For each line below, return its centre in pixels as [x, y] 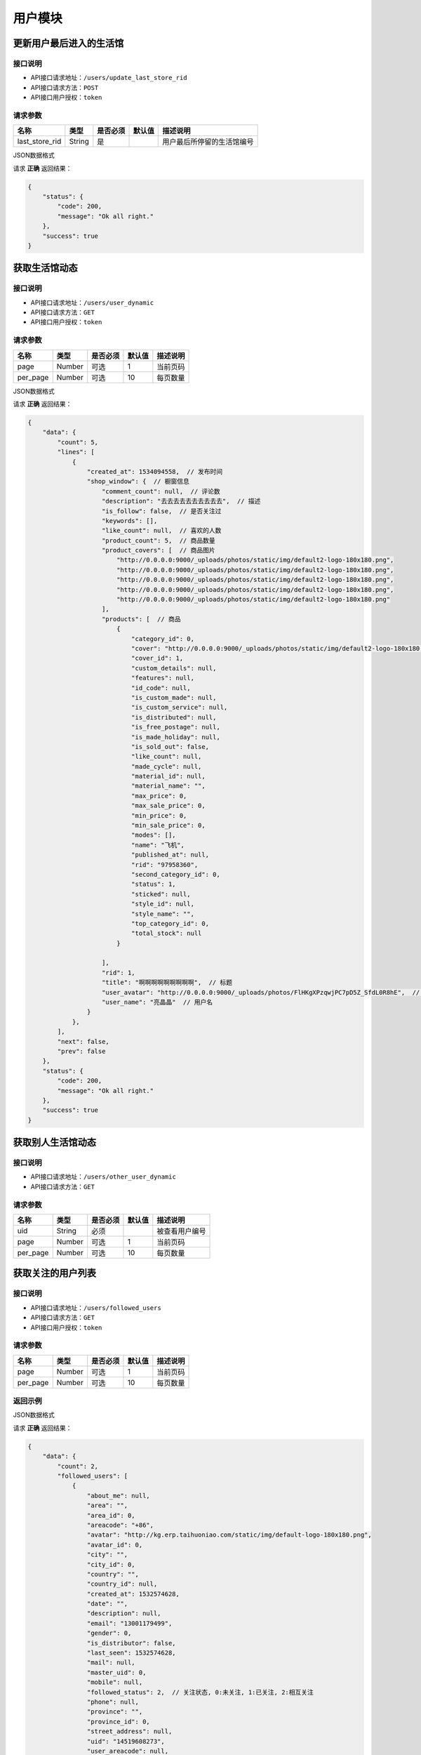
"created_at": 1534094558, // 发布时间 [155, 471]
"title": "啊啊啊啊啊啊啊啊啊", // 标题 [167, 982]
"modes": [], [153, 835]
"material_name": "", [168, 786]
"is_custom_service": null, [179, 708]
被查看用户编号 [181, 1231]
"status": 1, [153, 884]
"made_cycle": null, [166, 766]
